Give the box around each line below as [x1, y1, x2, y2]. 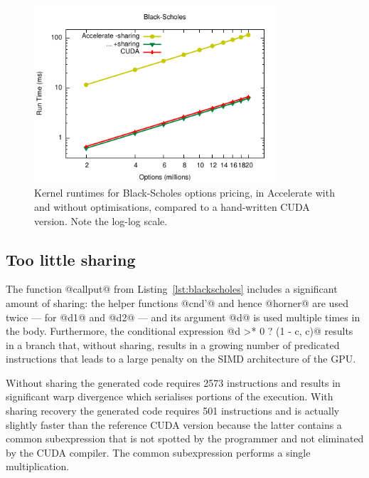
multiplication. [6, 459, 70, 474]
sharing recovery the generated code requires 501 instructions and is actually [6, 403, 340, 418]
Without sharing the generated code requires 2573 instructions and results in [6, 375, 341, 390]
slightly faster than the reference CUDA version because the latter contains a [6, 417, 342, 432]
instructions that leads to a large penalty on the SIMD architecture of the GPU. [6, 351, 356, 366]
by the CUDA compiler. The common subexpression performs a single [6, 445, 311, 459]
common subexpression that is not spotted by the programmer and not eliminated [6, 431, 364, 446]
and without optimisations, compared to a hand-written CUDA [34, 199, 310, 214]
